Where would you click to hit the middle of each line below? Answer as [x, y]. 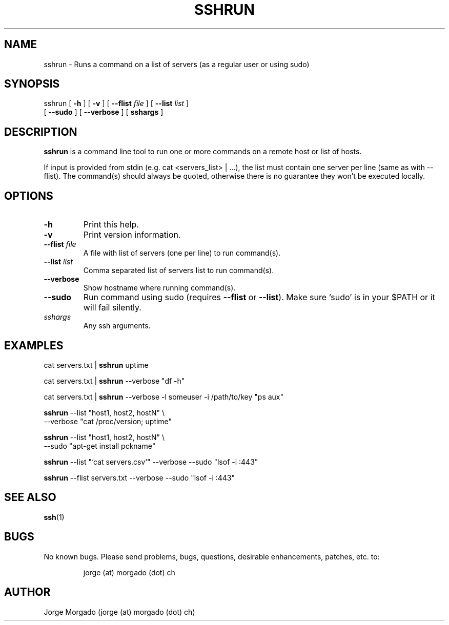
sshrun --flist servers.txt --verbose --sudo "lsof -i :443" [139, 477]
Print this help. [111, 225]
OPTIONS [29, 196]
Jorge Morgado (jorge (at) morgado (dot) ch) [119, 612]
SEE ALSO [30, 497]
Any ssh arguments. [117, 326]
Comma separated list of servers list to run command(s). [179, 270]
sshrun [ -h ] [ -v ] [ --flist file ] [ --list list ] [116, 103]
